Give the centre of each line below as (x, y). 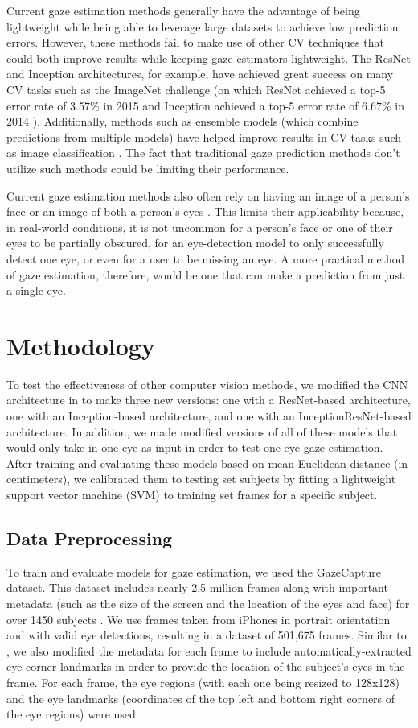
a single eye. (36, 290)
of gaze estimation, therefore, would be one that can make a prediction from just (205, 274)
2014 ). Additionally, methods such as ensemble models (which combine (182, 121)
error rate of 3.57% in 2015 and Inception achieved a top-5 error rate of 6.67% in (205, 105)
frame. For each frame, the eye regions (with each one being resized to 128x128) (203, 682)
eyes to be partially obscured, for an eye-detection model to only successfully (195, 243)
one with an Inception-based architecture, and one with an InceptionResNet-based (209, 416)
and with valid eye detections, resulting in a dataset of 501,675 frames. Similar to (207, 635)
